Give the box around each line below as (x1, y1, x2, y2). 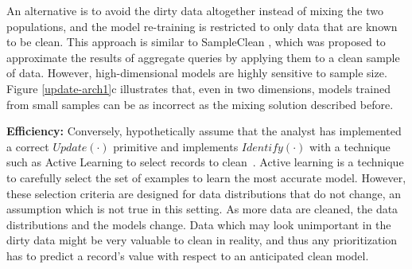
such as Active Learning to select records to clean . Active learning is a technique (6, 154, 404, 170)
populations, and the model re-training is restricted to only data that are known (6, 18, 398, 34)
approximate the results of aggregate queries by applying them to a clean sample (6, 49, 400, 65)
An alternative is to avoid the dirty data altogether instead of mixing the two (6, 2, 383, 18)
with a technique (309, 138, 391, 154)
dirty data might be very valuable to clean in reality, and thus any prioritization (6, 232, 398, 248)
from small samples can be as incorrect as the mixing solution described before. (6, 96, 394, 112)
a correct (6, 138, 49, 154)
